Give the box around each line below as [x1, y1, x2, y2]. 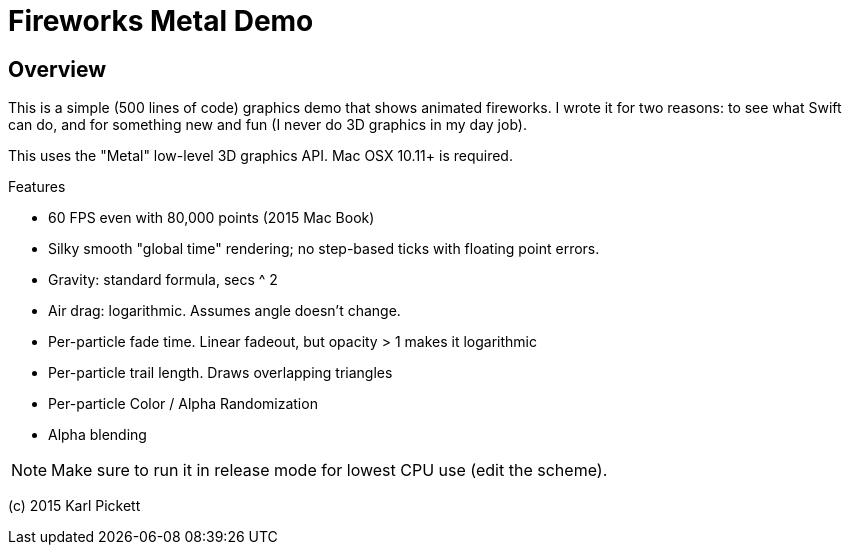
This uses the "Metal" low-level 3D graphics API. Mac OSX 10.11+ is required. [8, 147, 513, 165]
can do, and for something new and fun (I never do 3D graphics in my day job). [8, 116, 527, 134]
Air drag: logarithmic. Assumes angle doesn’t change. [48, 302, 401, 320]
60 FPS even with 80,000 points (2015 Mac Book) [48, 209, 375, 227]
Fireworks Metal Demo [8, 4, 314, 38]
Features [8, 178, 66, 196]
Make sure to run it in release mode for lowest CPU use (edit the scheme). [51, 460, 608, 481]
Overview [8, 56, 107, 82]
